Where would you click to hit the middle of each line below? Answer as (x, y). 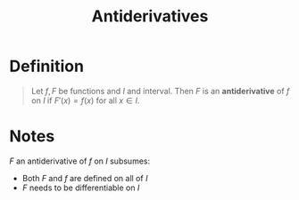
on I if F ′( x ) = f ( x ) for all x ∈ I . (85, 100)
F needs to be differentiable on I (81, 188)
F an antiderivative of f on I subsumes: (79, 161)
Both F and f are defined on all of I (85, 178)
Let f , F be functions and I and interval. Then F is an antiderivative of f (160, 91)
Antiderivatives (150, 16)
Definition (47, 66)
